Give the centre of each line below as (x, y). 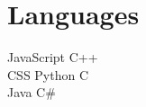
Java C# (32, 92)
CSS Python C (48, 74)
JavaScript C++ (53, 57)
